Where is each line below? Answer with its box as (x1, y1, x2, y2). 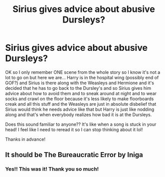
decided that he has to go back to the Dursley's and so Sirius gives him (5, 85, 151, 91)
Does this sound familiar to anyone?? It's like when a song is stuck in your (5, 121, 157, 127)
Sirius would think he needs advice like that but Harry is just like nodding (5, 106, 155, 112)
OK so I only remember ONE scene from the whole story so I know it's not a (5, 69, 161, 75)
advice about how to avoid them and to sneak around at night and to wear (5, 90, 157, 96)
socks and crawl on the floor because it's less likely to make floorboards (5, 96, 154, 102)
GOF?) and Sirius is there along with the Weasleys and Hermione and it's (5, 80, 155, 86)
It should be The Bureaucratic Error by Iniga (5, 151, 143, 159)
